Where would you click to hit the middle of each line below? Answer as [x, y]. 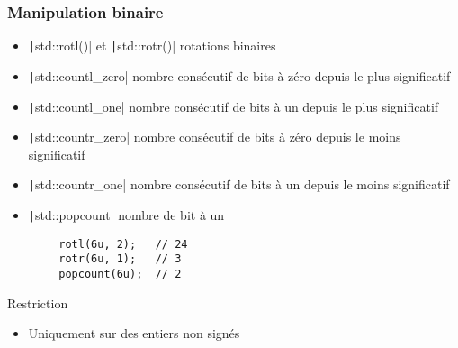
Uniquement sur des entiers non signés [134, 333]
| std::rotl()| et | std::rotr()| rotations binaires [152, 46]
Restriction [38, 302]
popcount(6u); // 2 [120, 275]
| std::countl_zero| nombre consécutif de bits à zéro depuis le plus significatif [239, 75]
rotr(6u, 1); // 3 [120, 259]
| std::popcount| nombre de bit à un [126, 215]
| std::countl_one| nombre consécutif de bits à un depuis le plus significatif [233, 106]
